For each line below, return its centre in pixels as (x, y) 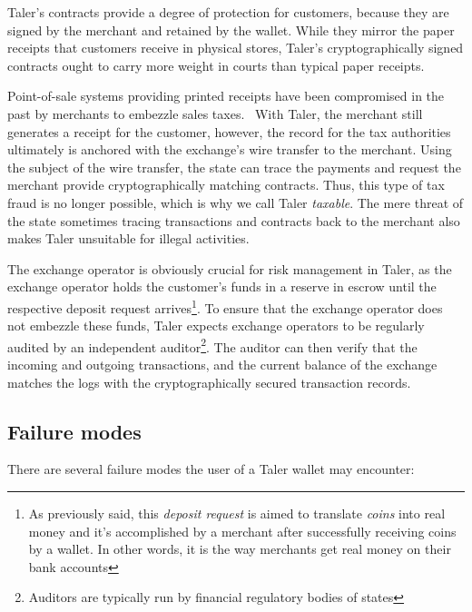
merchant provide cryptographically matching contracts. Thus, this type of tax (226, 185)
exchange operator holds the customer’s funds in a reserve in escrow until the (222, 286)
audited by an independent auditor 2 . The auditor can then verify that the (212, 345)
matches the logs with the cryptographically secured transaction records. (209, 382)
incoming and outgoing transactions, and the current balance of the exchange (222, 364)
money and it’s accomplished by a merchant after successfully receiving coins (242, 531)
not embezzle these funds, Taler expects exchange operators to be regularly (216, 326)
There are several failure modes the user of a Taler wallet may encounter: (211, 469)
